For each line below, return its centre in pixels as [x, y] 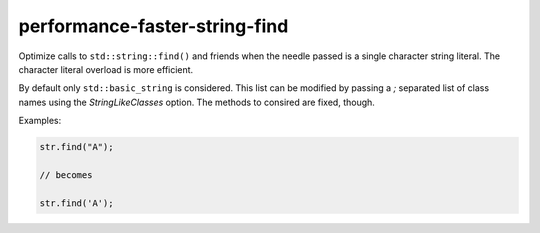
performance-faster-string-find [153, 26]
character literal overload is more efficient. [106, 69]
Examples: [40, 121]
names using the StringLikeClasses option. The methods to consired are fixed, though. [196, 102]
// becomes [66, 174]
